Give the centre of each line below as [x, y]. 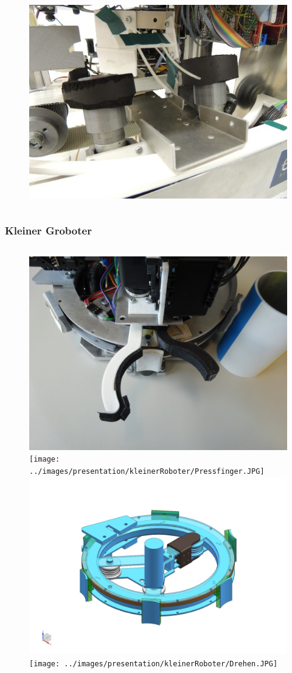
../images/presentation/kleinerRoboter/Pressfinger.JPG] [147, 471]
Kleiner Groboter [48, 231]
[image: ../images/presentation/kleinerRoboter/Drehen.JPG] [154, 664]
